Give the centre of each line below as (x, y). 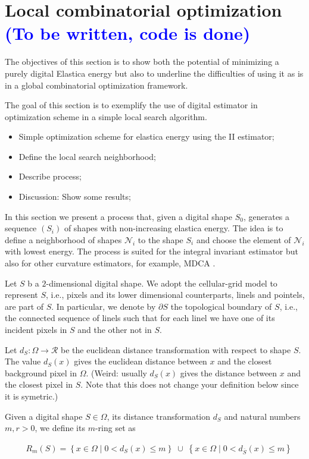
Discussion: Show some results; (75, 197)
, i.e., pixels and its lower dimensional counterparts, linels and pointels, (175, 295)
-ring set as (115, 428)
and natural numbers (262, 416)
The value (23, 361)
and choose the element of (244, 239)
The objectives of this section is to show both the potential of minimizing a (142, 62)
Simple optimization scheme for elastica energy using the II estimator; (146, 136)
